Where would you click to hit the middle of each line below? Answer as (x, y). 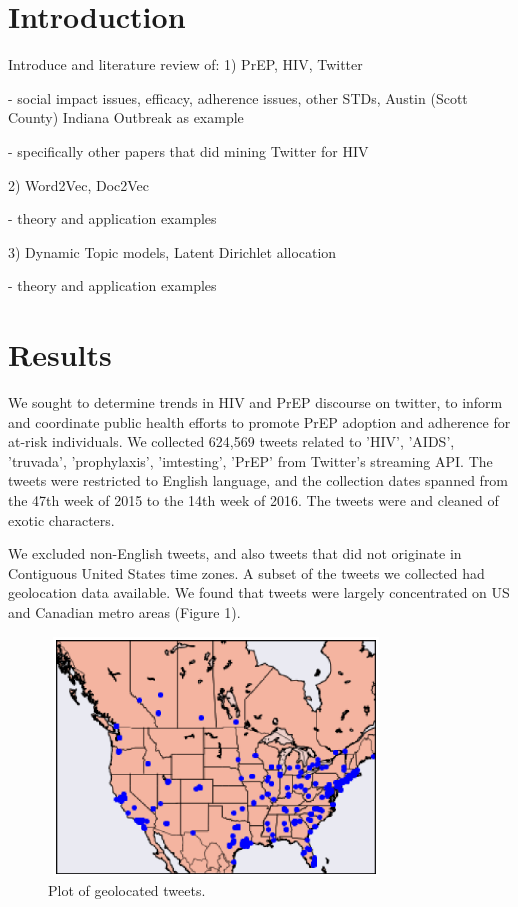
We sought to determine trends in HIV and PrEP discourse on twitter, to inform (255, 402)
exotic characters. (61, 519)
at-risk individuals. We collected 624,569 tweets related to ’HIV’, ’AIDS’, (231, 441)
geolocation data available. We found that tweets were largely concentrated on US (259, 592)
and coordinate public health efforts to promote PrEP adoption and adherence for (259, 421)
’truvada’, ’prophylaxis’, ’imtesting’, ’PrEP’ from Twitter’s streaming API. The (250, 460)
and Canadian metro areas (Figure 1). (124, 611)
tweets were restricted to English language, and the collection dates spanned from (258, 480)
